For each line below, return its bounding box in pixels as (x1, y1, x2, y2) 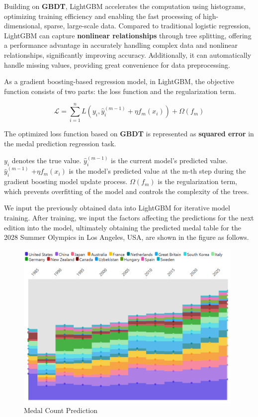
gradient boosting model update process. (4, 176, 128, 187)
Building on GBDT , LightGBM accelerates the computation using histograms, (4, 1, 246, 11)
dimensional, (4, 20, 42, 31)
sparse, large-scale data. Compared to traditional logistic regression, (44, 20, 251, 31)
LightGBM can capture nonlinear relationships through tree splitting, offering (4, 30, 252, 40)
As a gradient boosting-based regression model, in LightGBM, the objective (4, 76, 234, 87)
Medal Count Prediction (24, 405, 98, 415)
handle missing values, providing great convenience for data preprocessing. (4, 59, 230, 70)
